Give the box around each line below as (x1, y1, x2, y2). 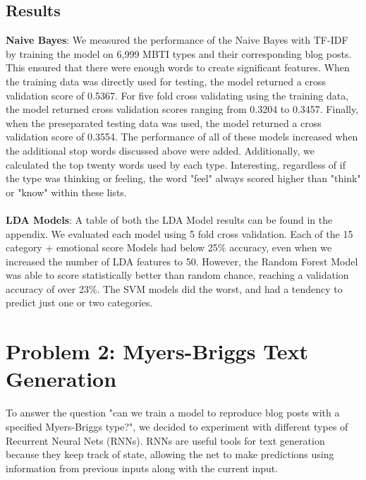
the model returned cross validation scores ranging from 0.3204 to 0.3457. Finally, (6, 102, 359, 116)
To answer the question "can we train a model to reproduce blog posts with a (6, 405, 340, 420)
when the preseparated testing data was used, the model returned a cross (6, 115, 322, 130)
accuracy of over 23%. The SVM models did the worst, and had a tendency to (6, 281, 343, 296)
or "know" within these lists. (6, 184, 127, 199)
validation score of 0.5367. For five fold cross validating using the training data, (6, 88, 349, 102)
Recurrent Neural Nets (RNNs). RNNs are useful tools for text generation (6, 433, 325, 448)
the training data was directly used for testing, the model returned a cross (6, 73, 327, 88)
